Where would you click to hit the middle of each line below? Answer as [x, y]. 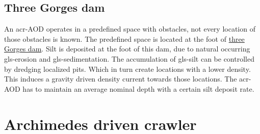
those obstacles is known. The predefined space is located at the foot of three [124, 38]
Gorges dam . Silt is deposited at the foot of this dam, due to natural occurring [127, 49]
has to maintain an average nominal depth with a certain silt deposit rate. [138, 88]
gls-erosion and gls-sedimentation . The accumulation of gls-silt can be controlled [129, 58]
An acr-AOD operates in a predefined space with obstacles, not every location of [130, 29]
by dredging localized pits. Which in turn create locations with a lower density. [127, 69]
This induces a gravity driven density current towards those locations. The [121, 79]
